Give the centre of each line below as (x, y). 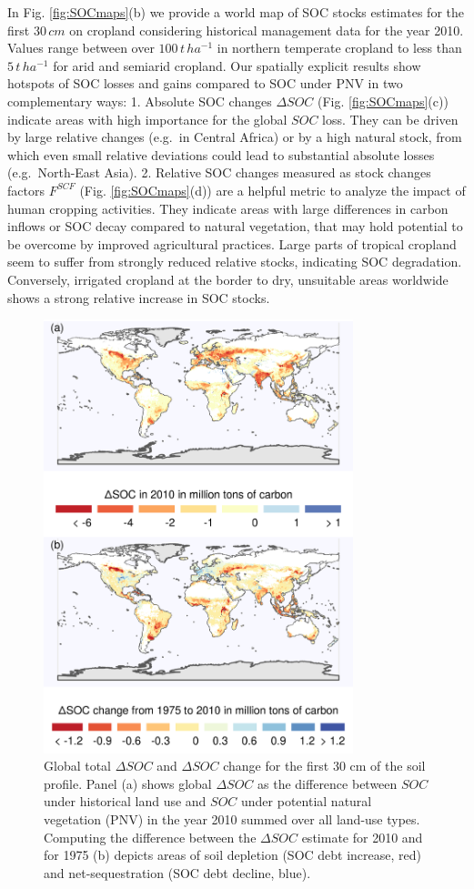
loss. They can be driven (390, 119)
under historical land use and (125, 801)
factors (26, 190)
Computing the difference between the (150, 837)
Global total (78, 766)
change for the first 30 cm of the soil (324, 766)
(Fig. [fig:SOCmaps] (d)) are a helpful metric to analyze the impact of (272, 190)
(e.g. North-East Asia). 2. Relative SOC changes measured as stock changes (219, 172)
